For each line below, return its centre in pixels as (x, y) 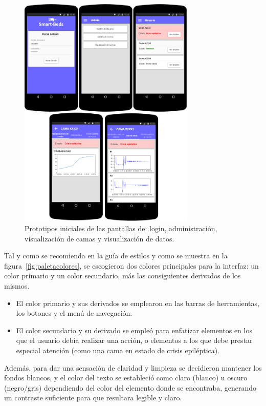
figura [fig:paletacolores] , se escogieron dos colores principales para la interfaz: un (131, 265)
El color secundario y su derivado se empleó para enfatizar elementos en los (134, 330)
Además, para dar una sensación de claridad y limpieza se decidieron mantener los (133, 367)
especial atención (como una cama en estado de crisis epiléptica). (118, 350)
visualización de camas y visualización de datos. (99, 238)
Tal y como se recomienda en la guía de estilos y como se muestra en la (116, 256)
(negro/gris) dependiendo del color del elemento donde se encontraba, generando (130, 387)
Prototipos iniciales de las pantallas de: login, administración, (121, 228)
